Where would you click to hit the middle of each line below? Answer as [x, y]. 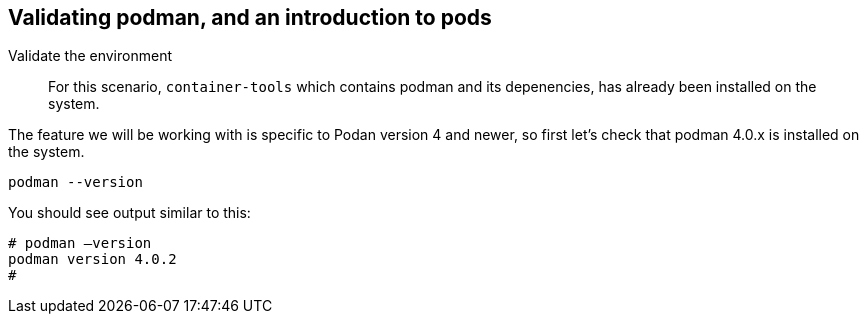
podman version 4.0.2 [92, 259]
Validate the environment [90, 56]
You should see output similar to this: [129, 213]
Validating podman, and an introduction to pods [250, 17]
